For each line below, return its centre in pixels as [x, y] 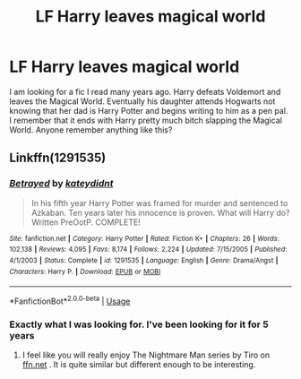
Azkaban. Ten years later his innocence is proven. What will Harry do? [160, 212]
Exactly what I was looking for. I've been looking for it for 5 [139, 324]
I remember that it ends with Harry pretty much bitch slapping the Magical [146, 120]
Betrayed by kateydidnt [61, 184]
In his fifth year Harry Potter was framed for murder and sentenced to [159, 202]
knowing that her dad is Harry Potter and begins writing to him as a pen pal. [149, 110]
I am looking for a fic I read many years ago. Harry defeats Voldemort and [145, 91]
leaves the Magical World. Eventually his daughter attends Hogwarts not [142, 101]
